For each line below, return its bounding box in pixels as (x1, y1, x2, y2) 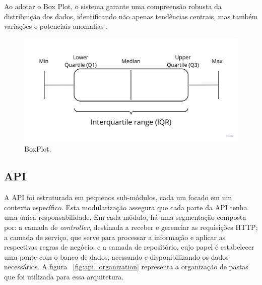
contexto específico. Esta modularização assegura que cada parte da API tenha (4, 202, 247, 212)
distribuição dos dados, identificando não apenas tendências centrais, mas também (4, 11, 258, 21)
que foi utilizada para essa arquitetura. (4, 271, 124, 281)
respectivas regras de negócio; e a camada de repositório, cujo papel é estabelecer (4, 242, 254, 252)
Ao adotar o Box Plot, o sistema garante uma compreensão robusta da (4, 1, 222, 11)
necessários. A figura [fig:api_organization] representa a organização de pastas (4, 261, 248, 272)
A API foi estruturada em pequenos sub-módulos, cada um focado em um (4, 192, 232, 203)
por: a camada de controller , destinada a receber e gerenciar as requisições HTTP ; (4, 221, 258, 232)
